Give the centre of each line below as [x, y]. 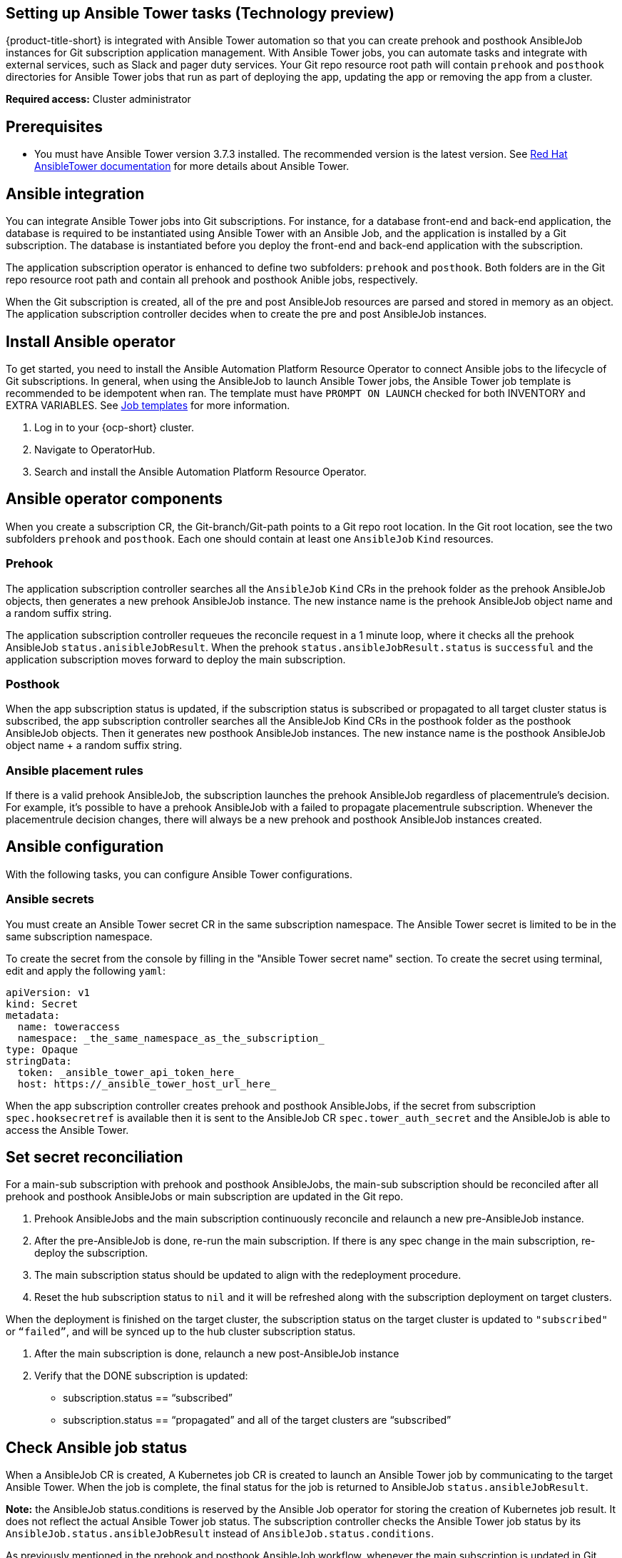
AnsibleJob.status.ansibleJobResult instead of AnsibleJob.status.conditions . [220, 1534]
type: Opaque [42, 1049]
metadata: [33, 1015]
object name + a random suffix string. [94, 745]
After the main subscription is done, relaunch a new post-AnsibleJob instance [217, 1354]
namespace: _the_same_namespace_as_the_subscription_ [171, 1038]
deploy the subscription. [91, 1253]
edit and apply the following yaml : [86, 970]
